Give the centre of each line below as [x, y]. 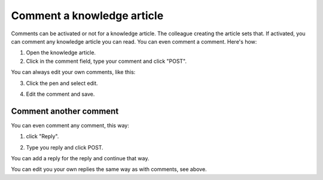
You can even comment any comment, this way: [70, 125]
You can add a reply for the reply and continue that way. [80, 158]
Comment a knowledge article [87, 16]
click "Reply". [42, 136]
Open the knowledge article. [61, 53]
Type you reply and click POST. [65, 147]
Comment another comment [65, 111]
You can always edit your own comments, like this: [73, 72]
